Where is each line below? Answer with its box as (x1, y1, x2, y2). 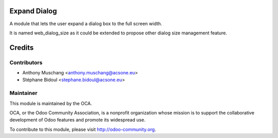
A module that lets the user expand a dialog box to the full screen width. (9, 21, 162, 27)
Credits (9, 43, 34, 52)
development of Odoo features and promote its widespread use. (9, 117, 146, 123)
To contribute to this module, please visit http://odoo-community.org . (9, 126, 157, 132)
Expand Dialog (9, 7, 57, 15)
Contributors (9, 59, 43, 66)
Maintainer (9, 90, 38, 97)
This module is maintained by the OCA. (9, 100, 92, 106)
